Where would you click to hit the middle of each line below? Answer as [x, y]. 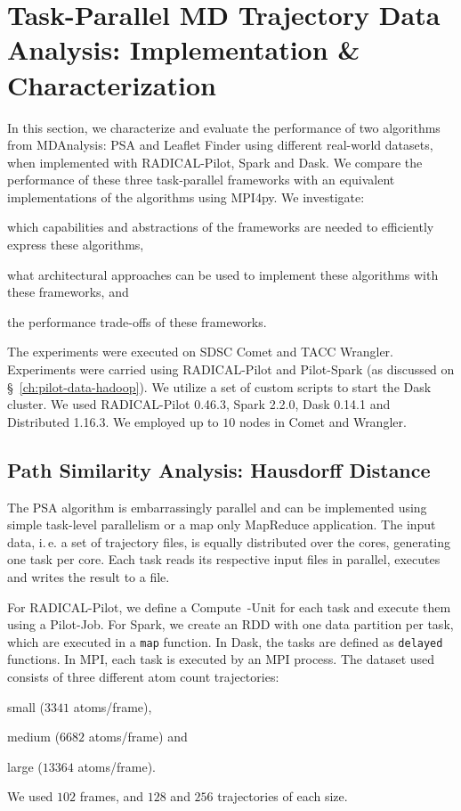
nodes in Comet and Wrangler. [323, 421]
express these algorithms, [76, 245]
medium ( [34, 737]
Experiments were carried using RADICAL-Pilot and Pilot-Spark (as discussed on [231, 369]
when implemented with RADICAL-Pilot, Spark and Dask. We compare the [215, 162]
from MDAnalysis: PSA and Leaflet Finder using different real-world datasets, [220, 145]
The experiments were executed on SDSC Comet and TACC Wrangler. [200, 352]
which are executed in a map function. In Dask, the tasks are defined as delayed [225, 641]
